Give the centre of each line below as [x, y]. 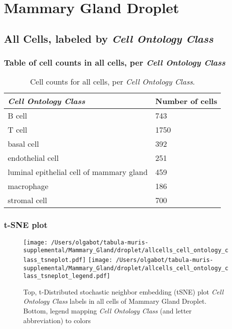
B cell [17, 116]
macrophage [28, 186]
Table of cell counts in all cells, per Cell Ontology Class [115, 62]
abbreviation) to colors [57, 320]
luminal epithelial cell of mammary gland [78, 172]
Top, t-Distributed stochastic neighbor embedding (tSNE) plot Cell [124, 291]
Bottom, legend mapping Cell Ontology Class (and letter [108, 311]
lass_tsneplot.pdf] [55, 260]
